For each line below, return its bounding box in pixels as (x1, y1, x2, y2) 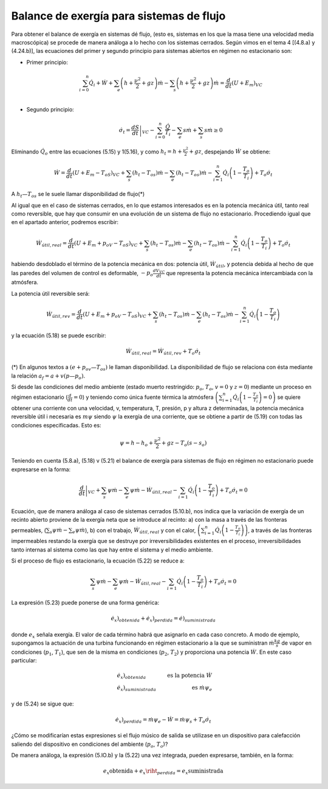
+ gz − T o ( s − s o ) (161, 439, 207, 447)
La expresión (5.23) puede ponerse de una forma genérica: (11, 598, 160, 606)
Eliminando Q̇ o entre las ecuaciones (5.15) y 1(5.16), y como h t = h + (11, 148, 182, 156)
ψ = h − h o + (119, 439, 154, 447)
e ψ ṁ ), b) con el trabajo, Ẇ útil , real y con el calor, (72, 527, 196, 535)
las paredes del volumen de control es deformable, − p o (11, 269, 153, 278)
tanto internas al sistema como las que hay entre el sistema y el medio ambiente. (11, 545, 213, 553)
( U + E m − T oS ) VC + (72, 169, 126, 178)
